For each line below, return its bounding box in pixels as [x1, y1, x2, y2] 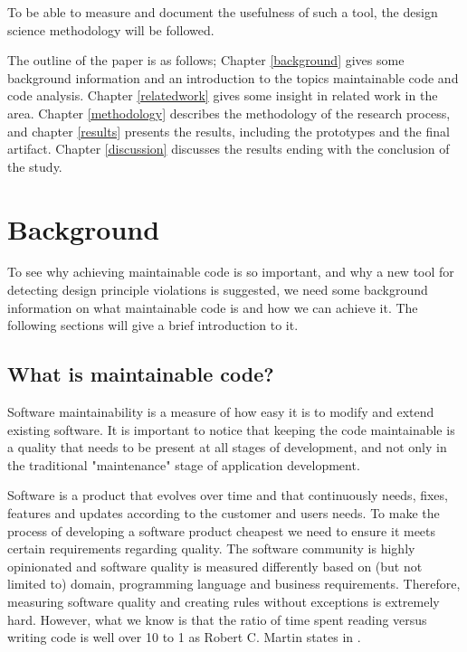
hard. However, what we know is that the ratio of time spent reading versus [7, 609, 427, 628]
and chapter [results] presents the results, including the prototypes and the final [7, 121, 450, 140]
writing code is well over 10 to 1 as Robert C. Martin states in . [7, 628, 361, 647]
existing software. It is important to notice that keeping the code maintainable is [7, 420, 455, 439]
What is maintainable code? [7, 360, 274, 388]
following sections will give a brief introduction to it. [7, 316, 299, 335]
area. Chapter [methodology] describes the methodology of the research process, [7, 103, 451, 122]
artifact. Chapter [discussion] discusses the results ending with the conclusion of [7, 139, 450, 158]
